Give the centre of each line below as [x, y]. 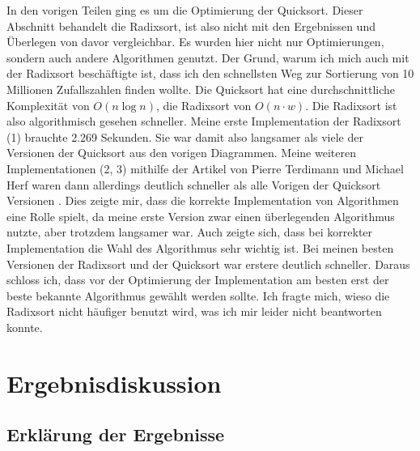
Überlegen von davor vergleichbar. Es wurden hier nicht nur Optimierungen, [195, 42]
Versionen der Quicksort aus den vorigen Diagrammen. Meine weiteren [181, 153]
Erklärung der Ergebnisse [116, 434]
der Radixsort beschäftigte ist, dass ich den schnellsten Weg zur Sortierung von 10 [210, 73]
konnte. [25, 327]
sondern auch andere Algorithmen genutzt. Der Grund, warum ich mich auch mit [208, 57]
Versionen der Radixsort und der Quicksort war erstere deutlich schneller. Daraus [208, 264]
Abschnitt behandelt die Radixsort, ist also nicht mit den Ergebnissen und [191, 26]
